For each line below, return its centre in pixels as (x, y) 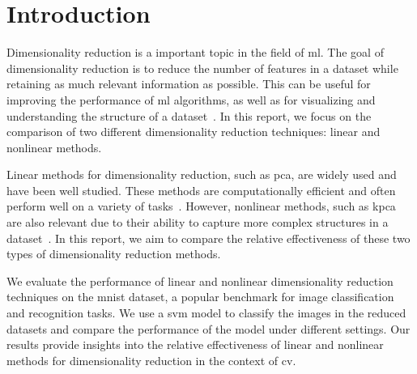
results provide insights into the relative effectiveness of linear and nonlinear (195, 344)
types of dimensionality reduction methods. (114, 254)
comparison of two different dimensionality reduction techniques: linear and (194, 132)
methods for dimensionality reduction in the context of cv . (151, 360)
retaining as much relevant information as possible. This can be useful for (189, 84)
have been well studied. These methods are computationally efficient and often (201, 190)
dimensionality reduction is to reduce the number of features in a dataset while (202, 68)
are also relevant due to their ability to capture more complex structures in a (198, 222)
